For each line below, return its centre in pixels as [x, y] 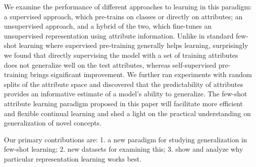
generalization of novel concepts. [53, 123]
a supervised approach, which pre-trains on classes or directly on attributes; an [123, 16]
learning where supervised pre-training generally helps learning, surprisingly [133, 45]
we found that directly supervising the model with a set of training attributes [121, 55]
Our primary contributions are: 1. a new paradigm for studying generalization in [126, 139]
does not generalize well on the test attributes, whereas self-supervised [110, 64]
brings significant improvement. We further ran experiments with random [141, 74]
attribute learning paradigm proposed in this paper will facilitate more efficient [124, 103]
